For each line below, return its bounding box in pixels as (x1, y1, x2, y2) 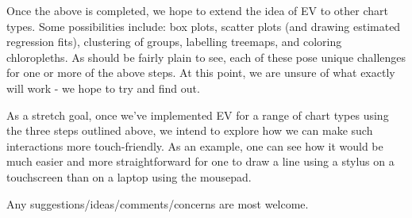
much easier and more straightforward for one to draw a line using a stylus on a (6, 153, 395, 170)
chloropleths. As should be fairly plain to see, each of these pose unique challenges (6, 48, 406, 65)
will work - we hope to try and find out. (6, 79, 200, 96)
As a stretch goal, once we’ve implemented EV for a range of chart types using (6, 106, 389, 123)
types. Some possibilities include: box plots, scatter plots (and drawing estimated (6, 17, 401, 34)
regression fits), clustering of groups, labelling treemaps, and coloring (6, 33, 342, 50)
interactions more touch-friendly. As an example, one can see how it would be (6, 137, 383, 154)
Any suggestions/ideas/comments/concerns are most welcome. (6, 195, 309, 212)
